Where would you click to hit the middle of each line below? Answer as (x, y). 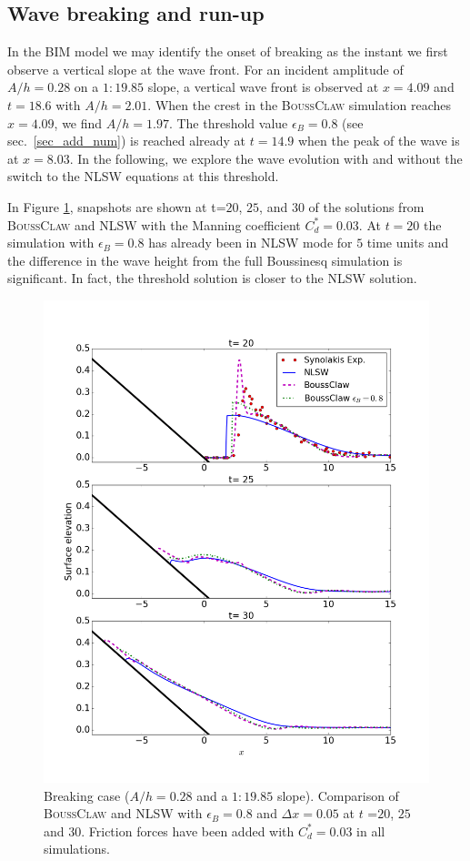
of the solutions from (366, 206)
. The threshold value (228, 122)
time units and (408, 243)
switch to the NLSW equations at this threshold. (143, 176)
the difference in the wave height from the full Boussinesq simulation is (205, 260)
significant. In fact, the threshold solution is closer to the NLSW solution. (212, 278)
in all (371, 831)
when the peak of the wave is (379, 141)
